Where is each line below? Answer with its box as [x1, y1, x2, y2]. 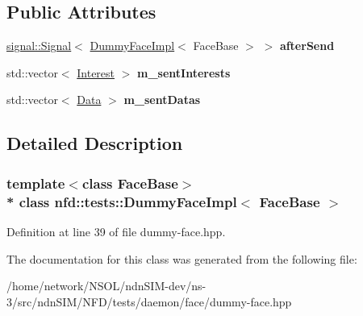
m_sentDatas [123, 91, 201, 108]
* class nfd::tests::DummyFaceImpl [6, 191, 237, 211]
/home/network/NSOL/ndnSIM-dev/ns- [6, 277, 207, 294]
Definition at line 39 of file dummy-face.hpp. [6, 222, 226, 239]
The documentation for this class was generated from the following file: [6, 250, 357, 267]
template [6, 173, 65, 193]
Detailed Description [6, 131, 183, 156]
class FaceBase [81, 173, 178, 193]
